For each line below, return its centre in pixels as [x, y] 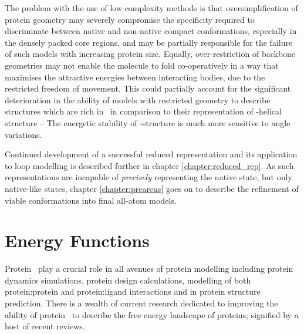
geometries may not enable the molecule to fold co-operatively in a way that [142, 65]
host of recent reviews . [45, 326]
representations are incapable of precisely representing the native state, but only [148, 177]
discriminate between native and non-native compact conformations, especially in [151, 31]
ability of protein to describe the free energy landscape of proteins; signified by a [152, 314]
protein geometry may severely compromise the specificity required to [130, 19]
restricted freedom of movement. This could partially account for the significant [148, 88]
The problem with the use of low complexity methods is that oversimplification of [151, 8]
